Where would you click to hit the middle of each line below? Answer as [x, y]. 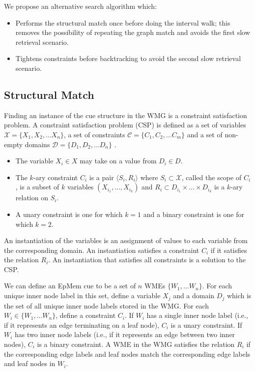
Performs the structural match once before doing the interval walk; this [123, 22]
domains [37, 144]
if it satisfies [229, 250]
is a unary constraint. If [206, 325]
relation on [32, 198]
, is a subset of [37, 187]
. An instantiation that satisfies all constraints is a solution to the [147, 260]
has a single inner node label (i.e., [197, 315]
